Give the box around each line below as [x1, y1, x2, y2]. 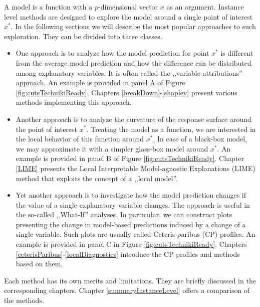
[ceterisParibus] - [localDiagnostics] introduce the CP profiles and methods [16, 248, 240, 259]
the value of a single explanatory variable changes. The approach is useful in [16, 199, 250, 210]
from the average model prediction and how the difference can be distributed [16, 57, 251, 68]
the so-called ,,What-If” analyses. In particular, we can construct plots [16, 209, 232, 220]
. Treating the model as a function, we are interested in [86, 123, 256, 134]
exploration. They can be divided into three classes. [4, 31, 162, 41]
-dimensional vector [98, 2, 158, 12]
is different [220, 48, 253, 58]
